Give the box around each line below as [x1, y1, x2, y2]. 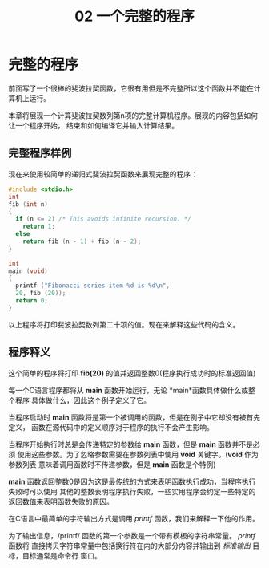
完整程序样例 [8, 146, 72, 160]
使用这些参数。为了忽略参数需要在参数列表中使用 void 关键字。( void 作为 [17, 449, 259, 459]
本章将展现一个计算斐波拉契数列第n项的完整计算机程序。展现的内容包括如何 [8, 110, 259, 120]
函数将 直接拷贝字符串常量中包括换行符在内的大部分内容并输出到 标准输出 [8, 541, 251, 550]
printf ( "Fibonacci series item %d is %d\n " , [15, 282, 171, 290]
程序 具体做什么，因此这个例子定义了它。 [14, 395, 151, 405]
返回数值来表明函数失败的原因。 [8, 497, 114, 506]
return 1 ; [22, 222, 56, 231]
